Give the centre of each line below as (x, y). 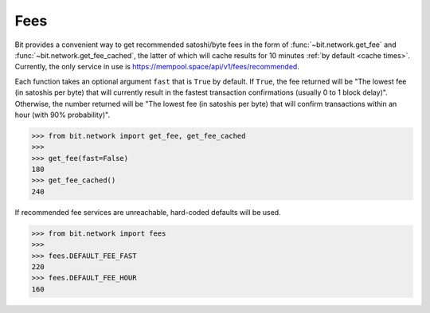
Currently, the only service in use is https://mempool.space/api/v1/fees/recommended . (157, 67)
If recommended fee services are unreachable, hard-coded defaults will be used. (148, 212)
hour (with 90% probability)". (63, 115)
